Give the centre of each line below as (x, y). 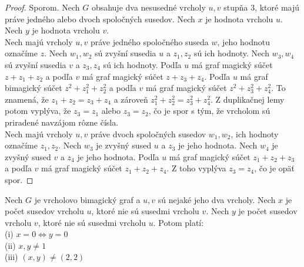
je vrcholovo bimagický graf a (87, 199)
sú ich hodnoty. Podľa (142, 64)
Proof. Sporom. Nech (42, 7)
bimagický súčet (34, 88)
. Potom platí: (178, 222)
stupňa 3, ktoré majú (262, 7)
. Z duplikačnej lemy (248, 99)
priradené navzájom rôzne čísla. (62, 122)
